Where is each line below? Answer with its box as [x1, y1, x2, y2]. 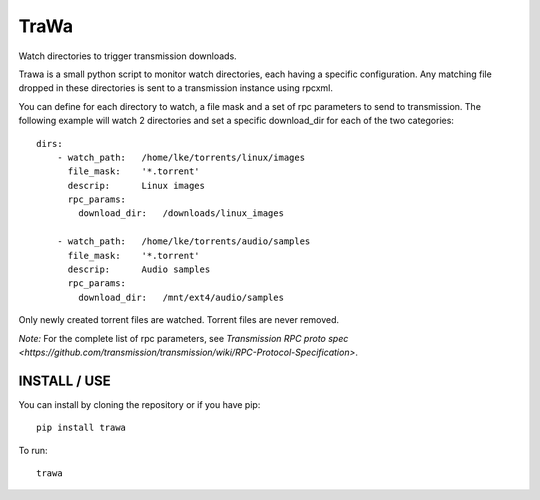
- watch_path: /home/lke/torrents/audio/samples [56, 236, 311, 247]
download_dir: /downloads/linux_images [78, 208, 285, 219]
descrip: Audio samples [67, 264, 211, 275]
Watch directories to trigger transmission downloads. [18, 50, 237, 62]
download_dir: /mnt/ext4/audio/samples [78, 291, 285, 303]
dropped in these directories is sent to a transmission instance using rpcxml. [18, 82, 334, 94]
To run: [18, 444, 49, 456]
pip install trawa [36, 422, 127, 434]
